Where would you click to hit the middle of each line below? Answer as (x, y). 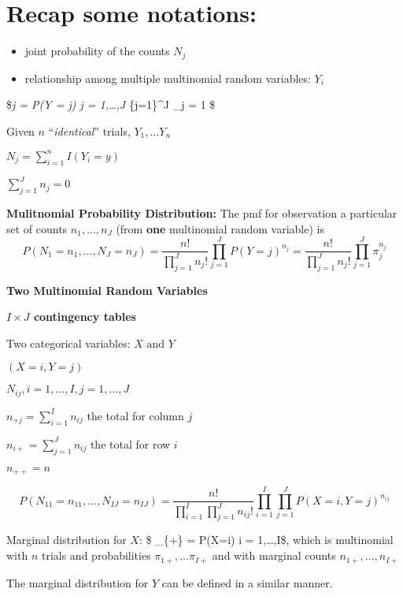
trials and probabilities (96, 555)
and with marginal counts (274, 555)
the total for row (130, 443)
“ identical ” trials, (89, 130)
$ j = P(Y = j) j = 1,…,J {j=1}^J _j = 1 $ (111, 104)
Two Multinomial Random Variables (107, 290)
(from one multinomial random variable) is (220, 228)
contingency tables (85, 317)
